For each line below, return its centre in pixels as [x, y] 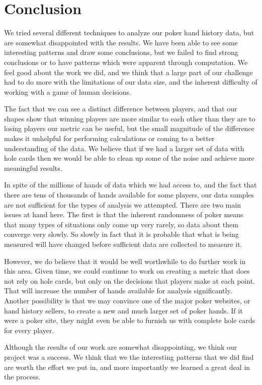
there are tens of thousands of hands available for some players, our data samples [129, 195]
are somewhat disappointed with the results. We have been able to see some [121, 42]
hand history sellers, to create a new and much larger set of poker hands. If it [123, 310]
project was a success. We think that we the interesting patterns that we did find [129, 357]
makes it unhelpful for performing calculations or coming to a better [109, 138]
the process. [22, 377]
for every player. [29, 330]
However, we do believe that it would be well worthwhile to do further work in [125, 261]
